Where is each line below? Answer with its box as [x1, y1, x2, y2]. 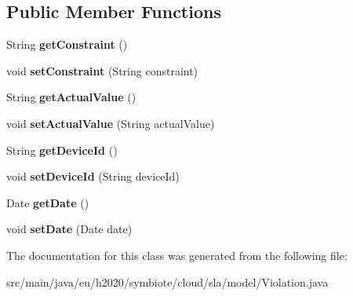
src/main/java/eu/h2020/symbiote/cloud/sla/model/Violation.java [6, 273, 329, 290]
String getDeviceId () [6, 141, 118, 158]
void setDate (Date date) [6, 221, 133, 237]
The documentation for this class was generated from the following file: [6, 247, 348, 263]
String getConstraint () [6, 36, 128, 53]
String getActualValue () [6, 89, 136, 105]
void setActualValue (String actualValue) [6, 115, 215, 131]
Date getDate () [6, 194, 89, 210]
